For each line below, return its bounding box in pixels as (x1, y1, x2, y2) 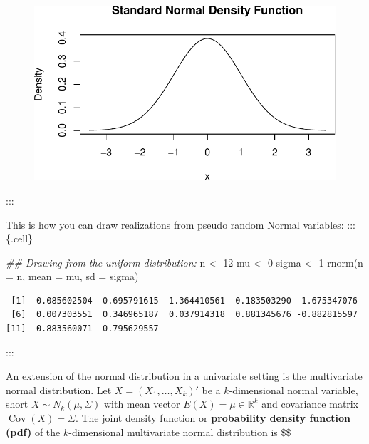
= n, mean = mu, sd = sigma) (6, 269, 139, 284)
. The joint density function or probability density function (75, 411, 351, 425)
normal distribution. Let (6, 382, 112, 397)
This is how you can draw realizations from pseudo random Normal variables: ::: (6, 217, 356, 232)
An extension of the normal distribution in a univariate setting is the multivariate (6, 368, 363, 383)
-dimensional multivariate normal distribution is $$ (68, 424, 291, 439)
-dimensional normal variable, (229, 382, 358, 397)
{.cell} (6, 231, 33, 246)
